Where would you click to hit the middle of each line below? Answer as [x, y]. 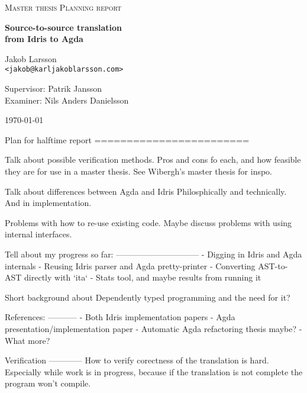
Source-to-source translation [64, 27]
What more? [28, 340]
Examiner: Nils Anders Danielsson [67, 100]
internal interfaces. [38, 234]
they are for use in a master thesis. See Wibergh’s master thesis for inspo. [139, 171]
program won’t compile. [48, 383]
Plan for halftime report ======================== [127, 139]
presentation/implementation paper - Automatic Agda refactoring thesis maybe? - [153, 328]
